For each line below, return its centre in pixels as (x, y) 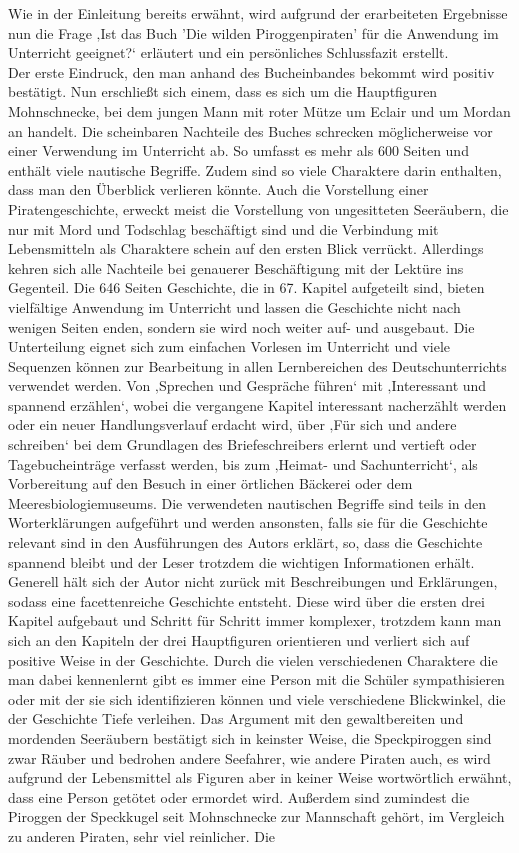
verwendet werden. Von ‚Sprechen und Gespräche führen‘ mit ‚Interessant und (247, 385)
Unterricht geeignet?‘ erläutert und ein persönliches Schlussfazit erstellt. (228, 52)
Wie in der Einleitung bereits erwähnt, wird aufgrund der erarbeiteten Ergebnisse (258, 13)
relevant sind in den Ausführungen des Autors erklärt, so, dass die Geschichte (245, 542)
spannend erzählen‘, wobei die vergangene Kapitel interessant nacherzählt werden (257, 404)
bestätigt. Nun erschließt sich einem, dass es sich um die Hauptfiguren (223, 91)
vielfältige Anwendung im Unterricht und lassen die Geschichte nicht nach (234, 306)
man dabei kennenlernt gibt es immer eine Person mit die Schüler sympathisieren (256, 679)
